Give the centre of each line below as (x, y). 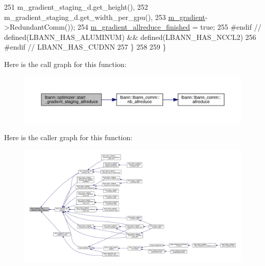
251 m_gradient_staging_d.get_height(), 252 (76, 7)
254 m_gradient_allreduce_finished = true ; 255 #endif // (169, 27)
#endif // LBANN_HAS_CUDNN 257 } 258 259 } (85, 47)
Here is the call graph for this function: (65, 64)
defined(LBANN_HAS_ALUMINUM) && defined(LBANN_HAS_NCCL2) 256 (130, 37)
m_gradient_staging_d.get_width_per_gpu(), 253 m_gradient (105, 17)
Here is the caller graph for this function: (68, 137)
